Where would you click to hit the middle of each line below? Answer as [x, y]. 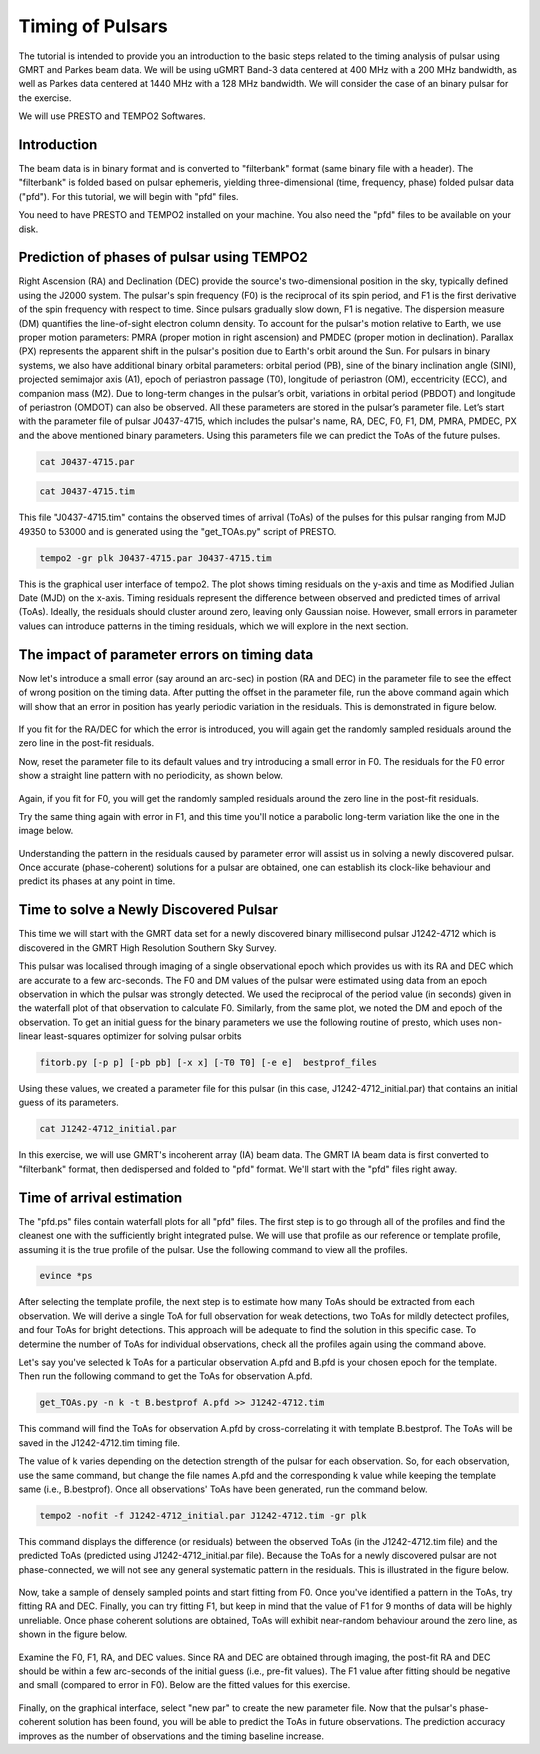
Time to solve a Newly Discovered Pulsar [148, 910]
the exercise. [45, 97]
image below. [46, 831]
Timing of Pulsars [93, 26]
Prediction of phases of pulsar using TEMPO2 [163, 257]
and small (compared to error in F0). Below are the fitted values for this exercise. [184, 1685]
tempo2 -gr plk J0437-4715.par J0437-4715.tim [155, 558]
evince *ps [66, 1276]
